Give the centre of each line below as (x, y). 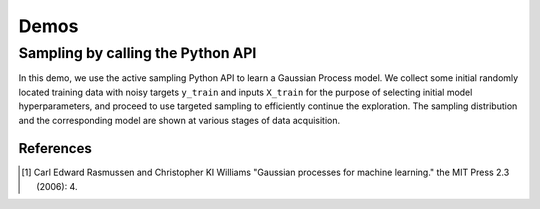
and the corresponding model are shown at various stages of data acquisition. (179, 120)
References (55, 148)
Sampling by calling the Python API (137, 53)
